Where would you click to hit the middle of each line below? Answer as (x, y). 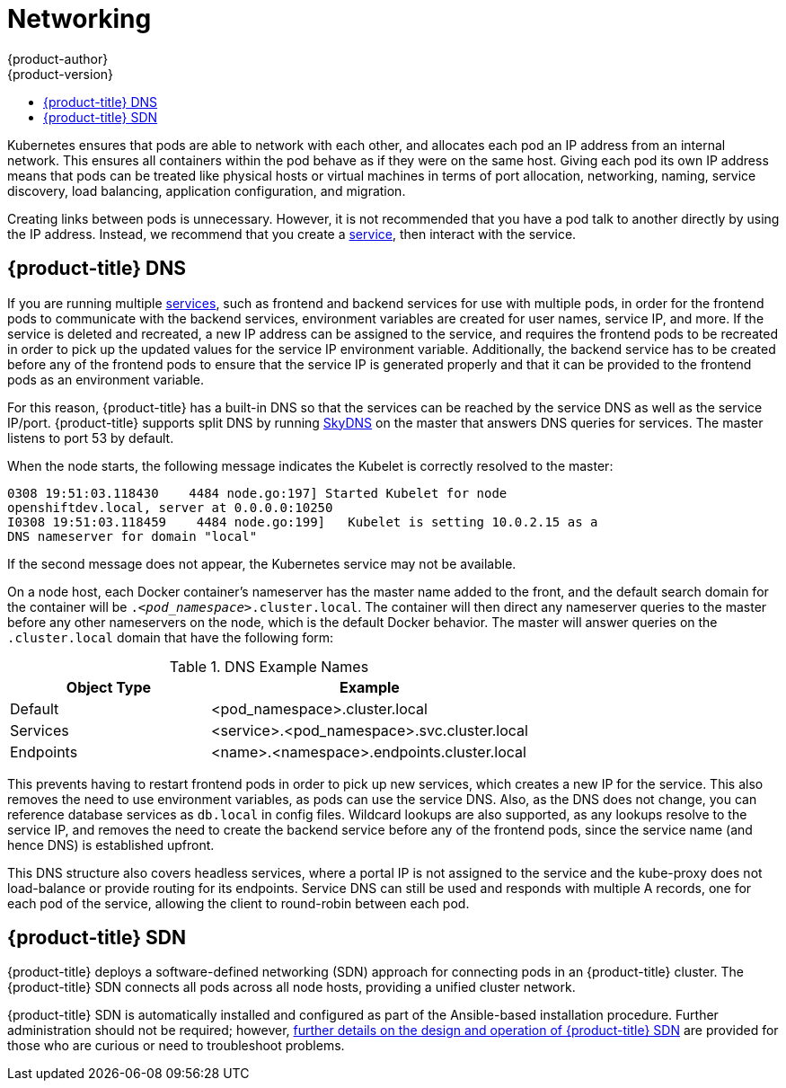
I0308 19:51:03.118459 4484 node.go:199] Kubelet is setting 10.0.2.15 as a (303, 522)
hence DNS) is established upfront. (111, 845)
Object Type (109, 687)
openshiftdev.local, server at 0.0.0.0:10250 (170, 507)
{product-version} (61, 74)
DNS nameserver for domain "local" (132, 536)
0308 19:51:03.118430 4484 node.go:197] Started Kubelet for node (257, 493)
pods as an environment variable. (106, 379)
